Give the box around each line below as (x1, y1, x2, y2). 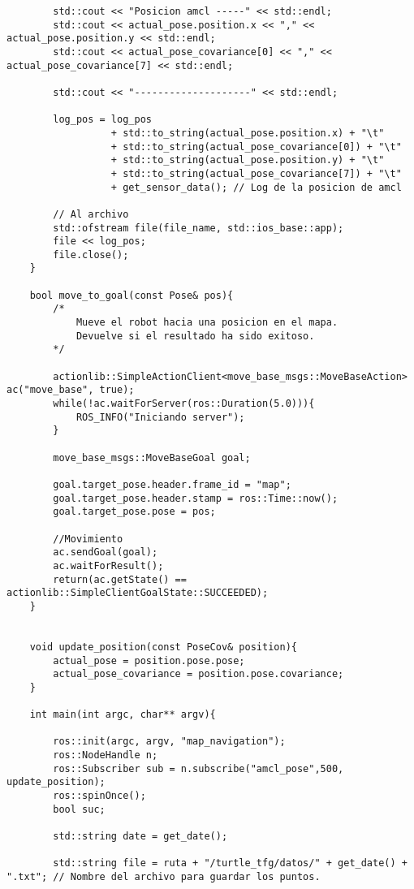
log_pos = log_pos (53, 114, 152, 126)
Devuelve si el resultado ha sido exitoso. (75, 330, 315, 342)
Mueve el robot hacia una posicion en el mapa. (75, 317, 339, 329)
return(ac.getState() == (53, 573, 187, 585)
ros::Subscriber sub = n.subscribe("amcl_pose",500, (53, 762, 344, 775)
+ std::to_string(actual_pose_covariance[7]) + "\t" (110, 167, 402, 179)
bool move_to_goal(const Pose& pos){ (29, 289, 234, 301)
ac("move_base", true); (6, 384, 135, 396)
